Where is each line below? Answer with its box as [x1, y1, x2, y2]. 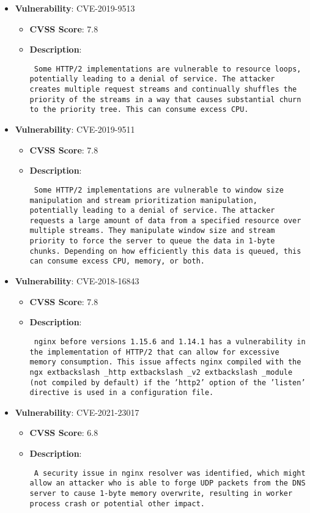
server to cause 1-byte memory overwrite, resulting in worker [29, 489, 293, 498]
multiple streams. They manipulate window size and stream [29, 226, 275, 235]
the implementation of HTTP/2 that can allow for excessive [29, 347, 279, 356]
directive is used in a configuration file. [29, 388, 214, 397]
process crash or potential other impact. [29, 499, 205, 508]
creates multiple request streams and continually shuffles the [29, 85, 297, 94]
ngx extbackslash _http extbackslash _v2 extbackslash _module [29, 367, 293, 377]
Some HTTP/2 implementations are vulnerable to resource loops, [34, 64, 301, 73]
